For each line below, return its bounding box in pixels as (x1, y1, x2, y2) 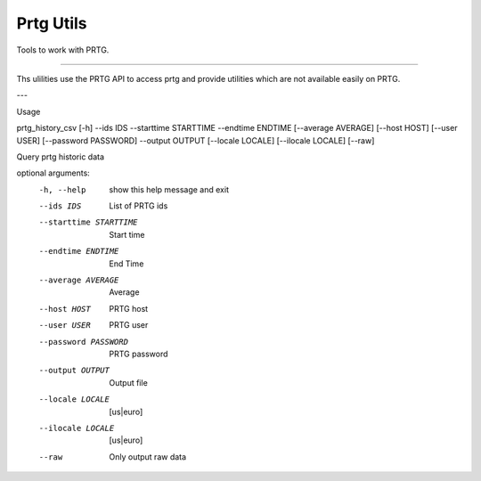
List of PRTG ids (109, 200, 168, 211)
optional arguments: (16, 167, 91, 178)
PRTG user (109, 320, 149, 330)
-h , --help (38, 184, 86, 195)
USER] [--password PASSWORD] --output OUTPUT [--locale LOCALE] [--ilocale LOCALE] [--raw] (16, 135, 375, 146)
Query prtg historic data (16, 151, 105, 162)
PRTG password (109, 348, 168, 359)
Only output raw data (109, 451, 187, 462)
